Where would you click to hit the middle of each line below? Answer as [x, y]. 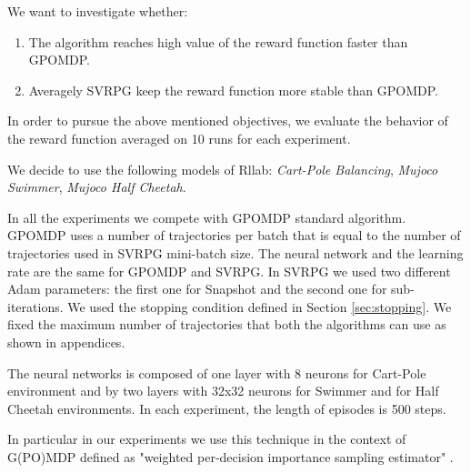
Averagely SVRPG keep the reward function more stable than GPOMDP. [234, 90]
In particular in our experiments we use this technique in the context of [207, 439]
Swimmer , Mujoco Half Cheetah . [97, 187]
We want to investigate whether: [98, 11]
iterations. [35, 306]
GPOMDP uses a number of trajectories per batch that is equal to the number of [234, 235]
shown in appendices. [66, 342]
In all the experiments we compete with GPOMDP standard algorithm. [207, 217]
